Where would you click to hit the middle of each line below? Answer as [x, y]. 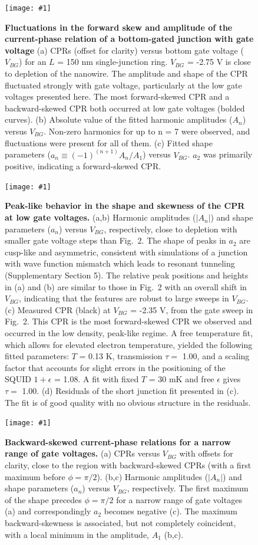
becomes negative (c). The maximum [171, 511]
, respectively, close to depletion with [171, 229]
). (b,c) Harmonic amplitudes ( [153, 476]
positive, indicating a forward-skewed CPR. [83, 166]
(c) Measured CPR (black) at [58, 309]
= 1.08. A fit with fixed [97, 379]
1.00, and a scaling [216, 356]
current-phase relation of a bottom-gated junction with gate [129, 39]
